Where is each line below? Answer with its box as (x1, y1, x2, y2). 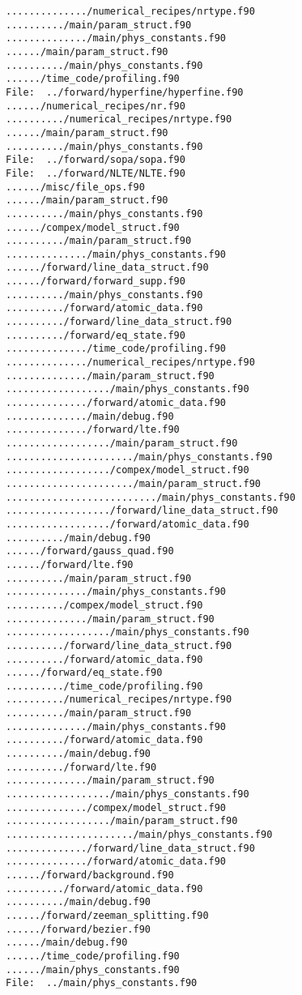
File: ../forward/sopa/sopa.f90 (6, 154, 185, 166)
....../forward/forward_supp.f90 (6, 275, 185, 288)
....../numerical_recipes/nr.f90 (6, 100, 185, 112)
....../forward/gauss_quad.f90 (6, 545, 174, 557)
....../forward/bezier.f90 (6, 923, 151, 935)
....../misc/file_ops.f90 (6, 181, 145, 193)
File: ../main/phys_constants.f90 (6, 977, 198, 989)
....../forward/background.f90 (6, 869, 174, 881)
